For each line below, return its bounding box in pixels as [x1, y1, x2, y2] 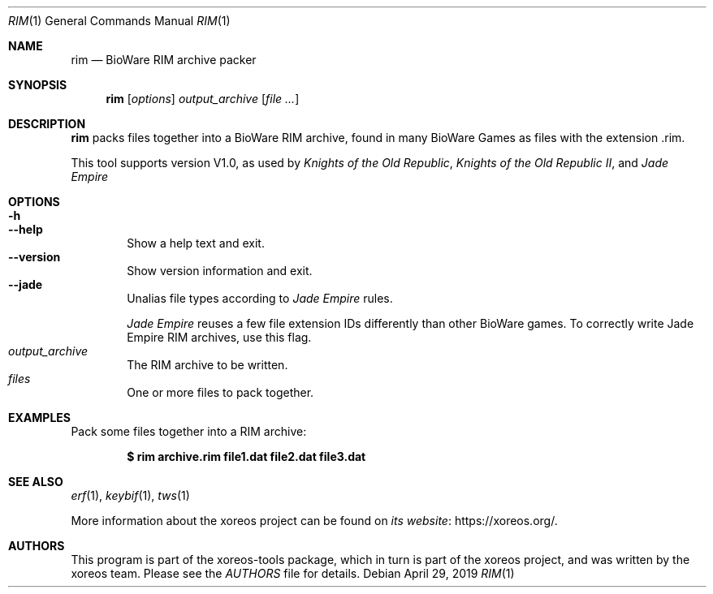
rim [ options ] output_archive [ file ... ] [106, 92, 300, 105]
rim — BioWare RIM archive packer [71, 53, 257, 67]
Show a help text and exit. [127, 236, 265, 250]
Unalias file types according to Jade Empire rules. [127, 291, 393, 305]
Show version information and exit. [127, 264, 313, 278]
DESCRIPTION [8, 117, 86, 131]
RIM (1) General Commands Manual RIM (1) [8, 14, 231, 28]
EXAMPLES [8, 411, 71, 424]
